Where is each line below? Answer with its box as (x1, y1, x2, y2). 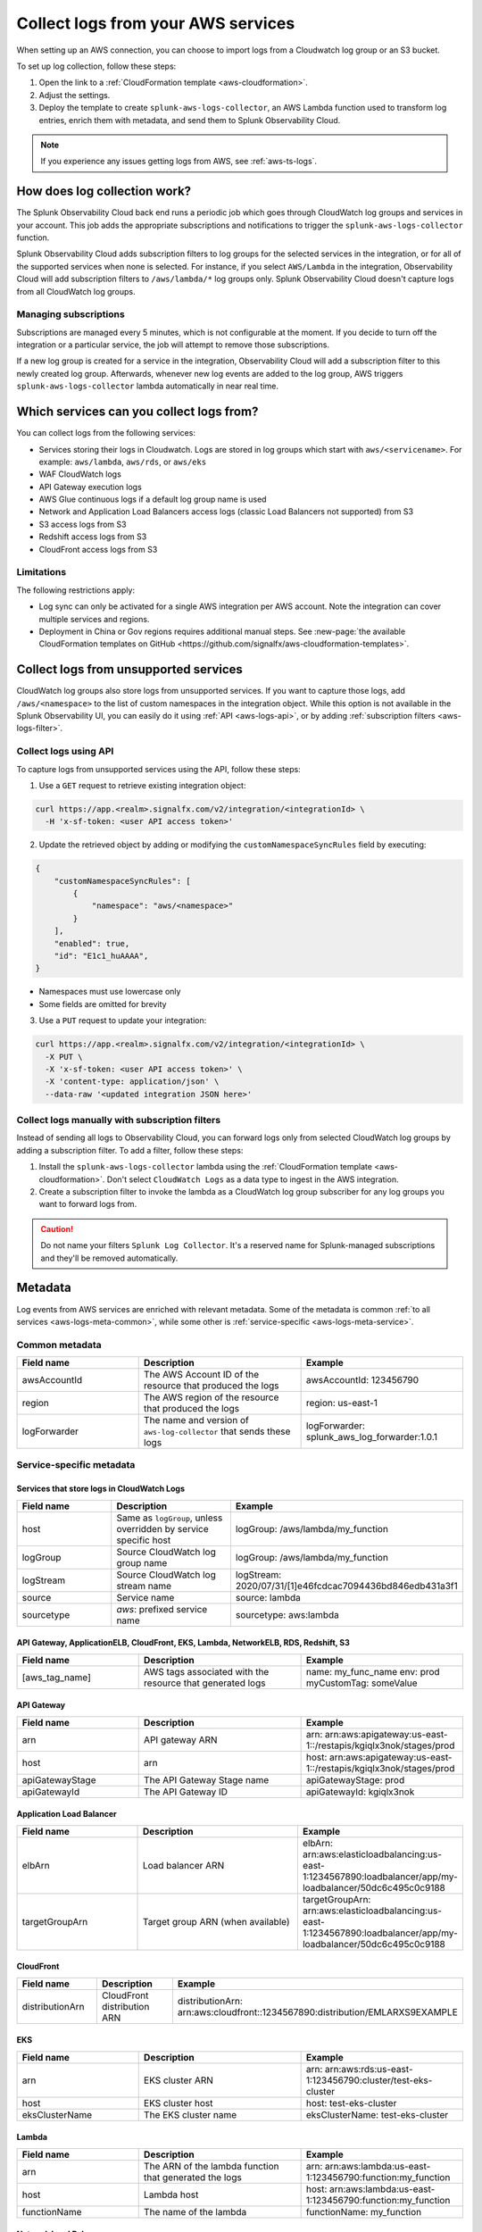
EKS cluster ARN (143, 2074, 214, 2086)
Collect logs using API (16, 745, 114, 758)
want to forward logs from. (38, 1199, 137, 1210)
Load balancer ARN (142, 1859, 225, 1871)
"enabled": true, (54, 938, 130, 948)
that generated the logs (143, 2170, 243, 2183)
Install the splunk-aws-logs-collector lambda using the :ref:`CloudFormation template (38, 1162, 372, 1172)
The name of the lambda (143, 2205, 247, 2218)
